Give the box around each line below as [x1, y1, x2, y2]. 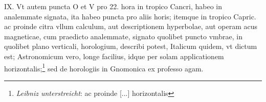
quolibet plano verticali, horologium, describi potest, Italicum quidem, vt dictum [4, 41, 257, 52]
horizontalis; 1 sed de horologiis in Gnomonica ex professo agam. [4, 61, 204, 73]
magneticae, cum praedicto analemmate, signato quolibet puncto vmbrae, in [4, 31, 243, 41]
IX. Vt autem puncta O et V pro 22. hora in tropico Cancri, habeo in [4, 1, 223, 11]
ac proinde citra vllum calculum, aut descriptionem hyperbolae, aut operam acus [4, 21, 258, 32]
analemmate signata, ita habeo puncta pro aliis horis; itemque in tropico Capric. [4, 11, 256, 21]
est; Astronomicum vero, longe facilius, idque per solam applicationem [4, 50, 224, 61]
